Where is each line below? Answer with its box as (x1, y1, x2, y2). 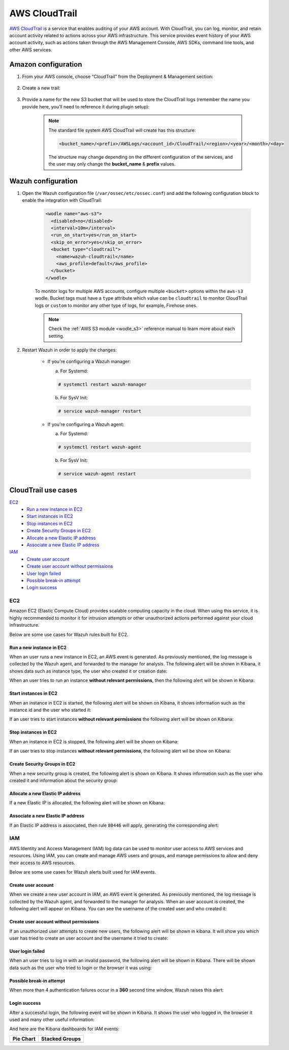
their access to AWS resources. (9, 860, 76, 866)
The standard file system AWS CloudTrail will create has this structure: (48, 127, 196, 133)
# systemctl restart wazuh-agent (58, 444, 142, 450)
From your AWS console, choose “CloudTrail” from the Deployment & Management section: (22, 73, 213, 79)
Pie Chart (12, 1035, 36, 1042)
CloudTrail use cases (9, 486, 78, 494)
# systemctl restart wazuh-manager (58, 382, 147, 387)
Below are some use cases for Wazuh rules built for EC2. (9, 631, 129, 637)
